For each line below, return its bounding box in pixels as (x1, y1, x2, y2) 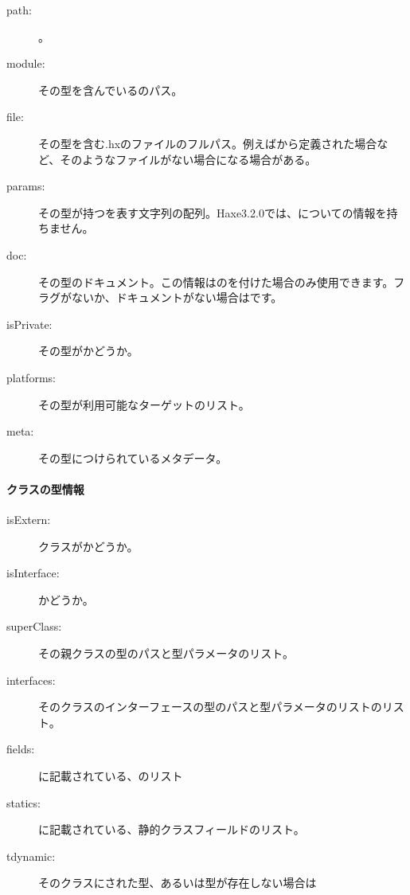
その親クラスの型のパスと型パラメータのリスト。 (38, 645, 295, 662)
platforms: (6, 369, 56, 385)
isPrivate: (6, 315, 53, 332)
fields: (6, 741, 35, 757)
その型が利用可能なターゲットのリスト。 (38, 396, 250, 412)
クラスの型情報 (6, 480, 84, 497)
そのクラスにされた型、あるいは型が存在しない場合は (38, 874, 317, 891)
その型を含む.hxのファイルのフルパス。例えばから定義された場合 (38, 135, 377, 151)
